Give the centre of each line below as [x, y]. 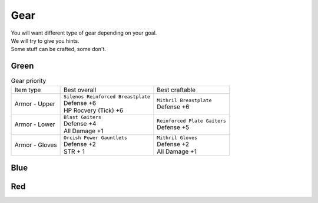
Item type [28, 90]
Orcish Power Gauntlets [96, 138]
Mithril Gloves [177, 138]
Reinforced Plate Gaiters [192, 121]
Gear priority [29, 81]
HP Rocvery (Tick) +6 [94, 110]
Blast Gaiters [82, 117]
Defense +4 [80, 123]
